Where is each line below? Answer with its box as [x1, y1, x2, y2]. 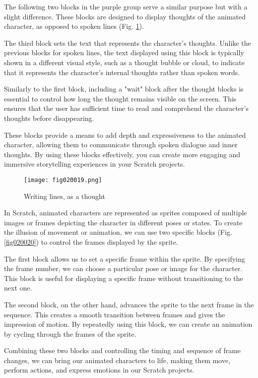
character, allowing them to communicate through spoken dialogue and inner [4, 139, 238, 150]
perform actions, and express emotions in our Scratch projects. [4, 365, 194, 375]
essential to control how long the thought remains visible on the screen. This [4, 93, 237, 103]
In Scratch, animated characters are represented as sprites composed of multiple [4, 207, 247, 218]
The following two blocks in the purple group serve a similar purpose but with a [4, 1, 248, 11]
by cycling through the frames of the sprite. [4, 328, 136, 339]
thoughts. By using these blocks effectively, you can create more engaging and [4, 149, 241, 159]
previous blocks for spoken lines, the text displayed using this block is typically [4, 47, 244, 58]
